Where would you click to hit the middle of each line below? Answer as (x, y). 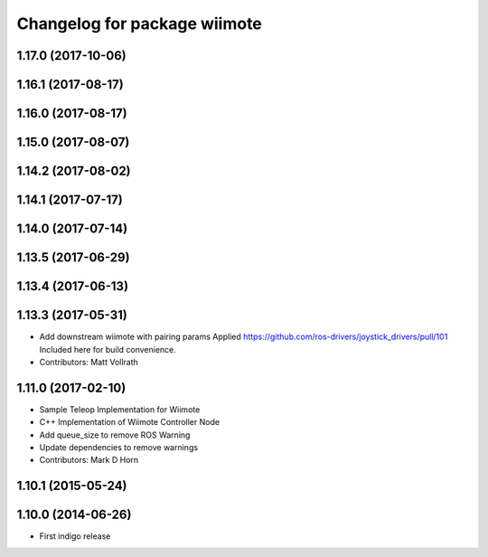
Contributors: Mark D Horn (89, 460)
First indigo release (75, 536)
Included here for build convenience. (108, 349)
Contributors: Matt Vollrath (89, 362)
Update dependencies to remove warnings (119, 448)
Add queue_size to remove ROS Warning (115, 435)
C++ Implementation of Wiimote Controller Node (130, 422)
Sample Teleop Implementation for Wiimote (120, 409)
